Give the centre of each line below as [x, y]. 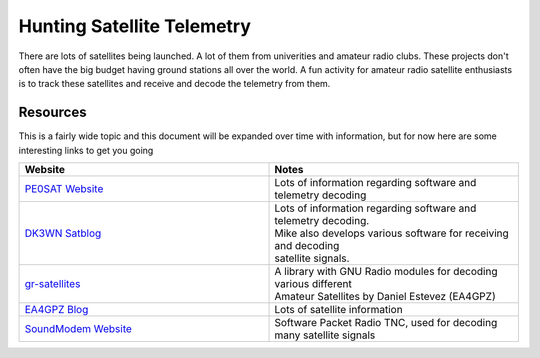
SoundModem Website [78, 329]
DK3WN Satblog [63, 233]
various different [313, 284]
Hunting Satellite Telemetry [135, 26]
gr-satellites [52, 284]
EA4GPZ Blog [56, 310]
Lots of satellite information [339, 310]
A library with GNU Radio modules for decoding [386, 272]
